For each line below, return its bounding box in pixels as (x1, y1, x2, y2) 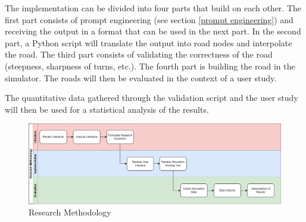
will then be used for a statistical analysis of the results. (5, 103, 209, 115)
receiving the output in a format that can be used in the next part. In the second (5, 25, 301, 37)
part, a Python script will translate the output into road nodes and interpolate (5, 36, 292, 49)
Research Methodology (29, 206, 111, 218)
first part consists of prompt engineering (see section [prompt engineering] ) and (5, 13, 293, 26)
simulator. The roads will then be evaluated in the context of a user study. (5, 71, 277, 84)
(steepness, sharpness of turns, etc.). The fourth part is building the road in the (5, 59, 295, 72)
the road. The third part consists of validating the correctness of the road (5, 48, 273, 61)
